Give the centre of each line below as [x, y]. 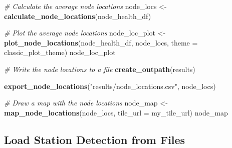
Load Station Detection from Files [95, 139]
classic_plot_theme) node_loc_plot [60, 52]
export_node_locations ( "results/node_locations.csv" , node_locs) [110, 86]
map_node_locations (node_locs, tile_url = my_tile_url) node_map [116, 112]
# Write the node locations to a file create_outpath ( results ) [100, 69]
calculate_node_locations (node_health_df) [78, 16]
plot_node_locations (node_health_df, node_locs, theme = [101, 42]
